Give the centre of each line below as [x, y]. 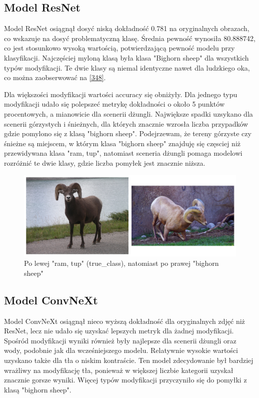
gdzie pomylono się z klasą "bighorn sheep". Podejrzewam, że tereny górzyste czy [128, 133]
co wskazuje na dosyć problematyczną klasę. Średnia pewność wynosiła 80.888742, [130, 38]
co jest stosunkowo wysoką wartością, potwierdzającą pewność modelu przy [119, 48]
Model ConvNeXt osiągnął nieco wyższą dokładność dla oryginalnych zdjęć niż [124, 321]
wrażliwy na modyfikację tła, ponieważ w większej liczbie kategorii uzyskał [119, 370]
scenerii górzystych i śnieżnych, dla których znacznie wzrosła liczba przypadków [126, 123]
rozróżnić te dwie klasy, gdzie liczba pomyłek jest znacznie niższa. [105, 162]
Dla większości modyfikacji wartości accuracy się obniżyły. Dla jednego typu [121, 94]
